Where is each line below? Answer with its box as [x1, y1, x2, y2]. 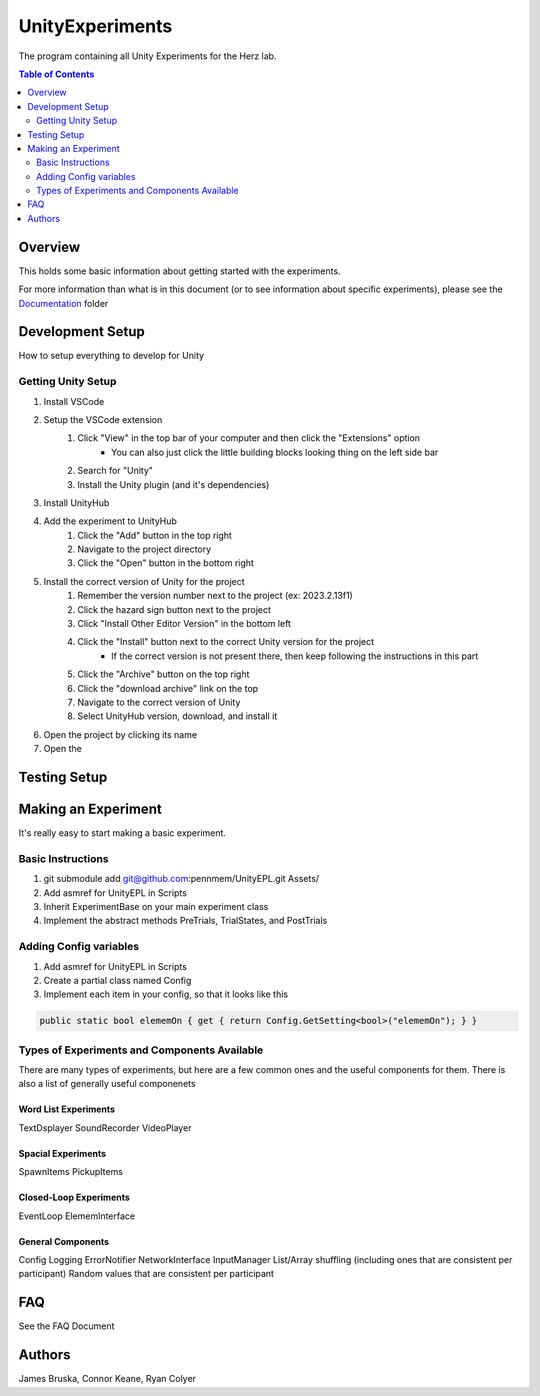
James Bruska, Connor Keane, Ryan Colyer [18, 1373, 197, 1385]
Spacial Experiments [18, 1147, 107, 1159]
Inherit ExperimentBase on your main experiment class [43, 901, 269, 913]
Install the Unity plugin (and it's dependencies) [77, 478, 270, 490]
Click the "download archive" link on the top [77, 682, 259, 694]
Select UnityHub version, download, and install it [77, 710, 278, 722]
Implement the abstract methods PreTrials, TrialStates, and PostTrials [43, 915, 328, 927]
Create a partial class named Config [43, 974, 192, 986]
